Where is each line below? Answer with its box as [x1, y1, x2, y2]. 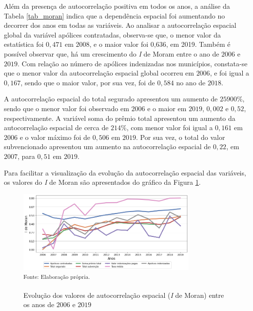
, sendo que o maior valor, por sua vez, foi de [20, 77, 155, 87]
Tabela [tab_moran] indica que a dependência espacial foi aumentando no [4, 10, 225, 20]
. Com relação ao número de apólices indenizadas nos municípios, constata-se [18, 58, 248, 68]
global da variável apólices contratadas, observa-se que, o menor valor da [4, 29, 221, 39]
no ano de [176, 77, 206, 87]
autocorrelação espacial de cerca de [4, 122, 109, 133]
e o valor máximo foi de [19, 132, 90, 142]
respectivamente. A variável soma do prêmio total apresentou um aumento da [4, 113, 235, 123]
